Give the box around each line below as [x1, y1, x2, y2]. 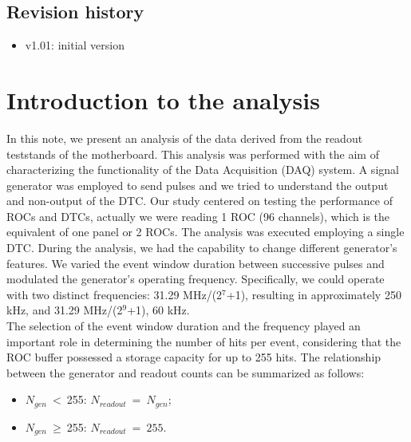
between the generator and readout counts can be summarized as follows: [6, 364, 365, 381]
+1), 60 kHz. [127, 302, 190, 318]
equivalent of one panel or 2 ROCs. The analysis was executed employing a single [6, 223, 405, 240]
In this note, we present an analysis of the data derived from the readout [6, 129, 363, 146]
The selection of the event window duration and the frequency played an [6, 318, 361, 334]
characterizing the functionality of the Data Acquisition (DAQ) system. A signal [6, 161, 399, 178]
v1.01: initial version [25, 37, 124, 53]
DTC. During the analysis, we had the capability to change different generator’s [6, 239, 397, 256]
